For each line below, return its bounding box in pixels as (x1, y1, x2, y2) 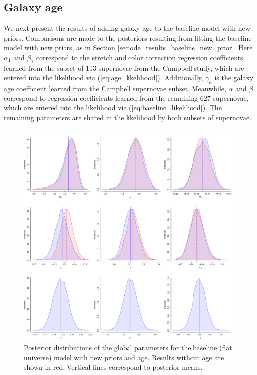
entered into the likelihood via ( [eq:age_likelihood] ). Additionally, (4, 72, 203, 83)
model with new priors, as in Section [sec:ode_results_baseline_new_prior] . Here (4, 42, 253, 53)
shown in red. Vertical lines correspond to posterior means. (24, 362, 203, 372)
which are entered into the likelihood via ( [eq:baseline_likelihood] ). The (4, 102, 222, 113)
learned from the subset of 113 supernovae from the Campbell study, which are (4, 62, 244, 73)
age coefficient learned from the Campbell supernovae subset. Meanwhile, (4, 83, 226, 94)
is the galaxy (214, 72, 254, 83)
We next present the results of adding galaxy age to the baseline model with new (4, 23, 250, 33)
